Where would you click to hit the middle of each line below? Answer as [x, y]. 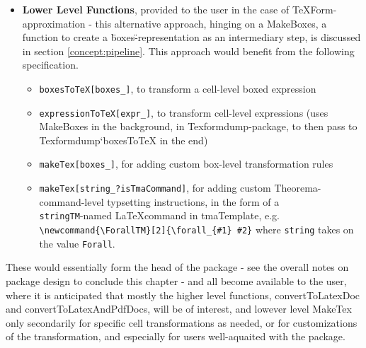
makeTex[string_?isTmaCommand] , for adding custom [155, 188]
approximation [54, 23]
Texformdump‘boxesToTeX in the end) [124, 140]
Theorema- [298, 188]
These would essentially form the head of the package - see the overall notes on [177, 267]
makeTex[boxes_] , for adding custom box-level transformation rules [186, 164]
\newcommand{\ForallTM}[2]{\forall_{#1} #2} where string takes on [196, 230]
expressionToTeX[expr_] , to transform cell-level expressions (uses [184, 112]
